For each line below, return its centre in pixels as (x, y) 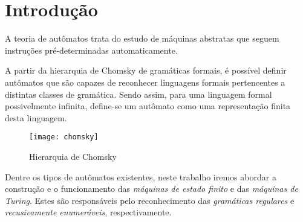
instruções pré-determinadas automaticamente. (91, 50)
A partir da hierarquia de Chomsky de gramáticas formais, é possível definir (146, 70)
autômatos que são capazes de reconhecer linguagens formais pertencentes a (145, 82)
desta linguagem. (36, 117)
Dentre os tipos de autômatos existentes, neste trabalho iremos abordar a (141, 176)
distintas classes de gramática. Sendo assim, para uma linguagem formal (138, 94)
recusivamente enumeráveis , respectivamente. (88, 212)
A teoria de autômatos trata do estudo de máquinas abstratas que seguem (142, 38)
